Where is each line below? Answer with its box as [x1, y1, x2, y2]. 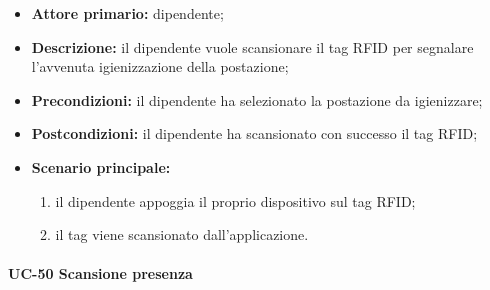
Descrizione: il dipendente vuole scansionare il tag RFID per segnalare [31, 36, 474, 57]
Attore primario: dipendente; [31, 3, 224, 23]
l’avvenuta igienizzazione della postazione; [31, 56, 289, 77]
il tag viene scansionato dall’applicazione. [55, 224, 309, 245]
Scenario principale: [31, 156, 171, 177]
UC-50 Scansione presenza [8, 263, 193, 284]
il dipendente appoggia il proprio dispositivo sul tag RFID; [55, 190, 416, 211]
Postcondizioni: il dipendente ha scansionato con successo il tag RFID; [31, 123, 478, 144]
